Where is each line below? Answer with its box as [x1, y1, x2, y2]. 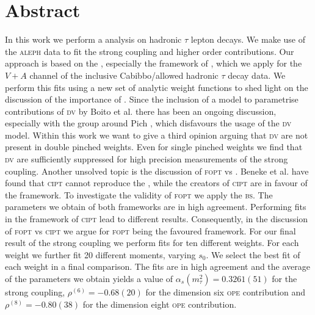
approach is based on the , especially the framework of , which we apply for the [5, 57, 302, 70]
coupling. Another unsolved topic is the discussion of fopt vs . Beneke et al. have [5, 164, 309, 177]
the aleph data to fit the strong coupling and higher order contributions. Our [5, 45, 294, 57]
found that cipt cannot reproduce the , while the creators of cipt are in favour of [5, 176, 308, 189]
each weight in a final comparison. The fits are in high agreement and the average [5, 260, 310, 273]
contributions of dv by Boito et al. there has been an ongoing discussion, [5, 104, 277, 117]
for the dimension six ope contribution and [145, 286, 306, 298]
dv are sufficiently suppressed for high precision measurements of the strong [5, 153, 288, 165]
